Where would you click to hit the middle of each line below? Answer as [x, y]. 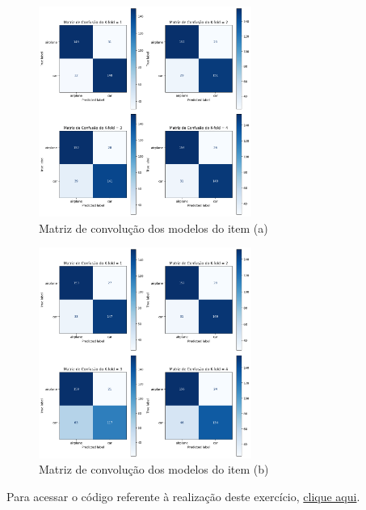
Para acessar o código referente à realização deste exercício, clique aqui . [183, 496]
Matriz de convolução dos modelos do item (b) [154, 469]
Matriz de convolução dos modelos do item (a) [154, 228]
